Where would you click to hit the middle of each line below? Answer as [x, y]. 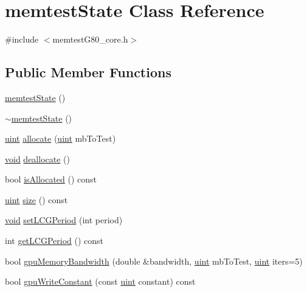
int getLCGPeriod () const [54, 241]
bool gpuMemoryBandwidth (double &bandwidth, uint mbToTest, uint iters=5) [154, 261]
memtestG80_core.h [90, 39]
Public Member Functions [88, 72]
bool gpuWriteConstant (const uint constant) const [100, 281]
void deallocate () [37, 158]
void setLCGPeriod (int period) [64, 220]
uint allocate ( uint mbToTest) [60, 138]
